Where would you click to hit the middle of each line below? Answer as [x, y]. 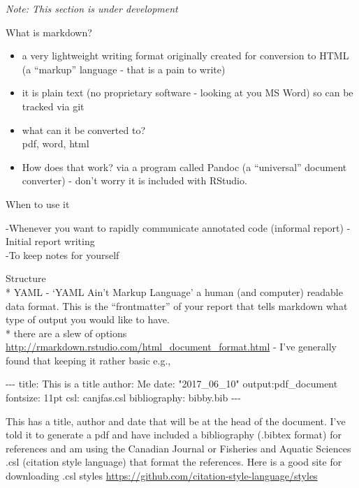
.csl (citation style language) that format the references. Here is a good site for [174, 462]
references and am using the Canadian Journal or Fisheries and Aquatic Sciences [178, 448]
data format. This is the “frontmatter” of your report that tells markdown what [177, 305]
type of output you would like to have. [88, 319]
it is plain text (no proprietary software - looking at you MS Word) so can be [188, 93]
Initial [19, 241]
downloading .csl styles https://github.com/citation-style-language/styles [162, 476]
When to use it [38, 204]
